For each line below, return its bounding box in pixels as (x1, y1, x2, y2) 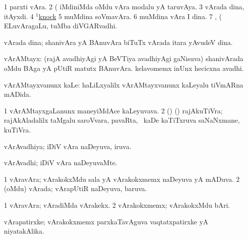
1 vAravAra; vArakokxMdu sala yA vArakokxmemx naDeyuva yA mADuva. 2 (4, 174, 240, 184)
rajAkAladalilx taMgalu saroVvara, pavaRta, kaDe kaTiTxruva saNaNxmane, (4, 115, 240, 125)
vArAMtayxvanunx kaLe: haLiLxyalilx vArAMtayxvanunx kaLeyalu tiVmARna (4, 79, 244, 89)
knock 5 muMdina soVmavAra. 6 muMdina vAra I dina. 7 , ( (39, 11, 222, 21)
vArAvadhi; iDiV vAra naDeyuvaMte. (4, 157, 117, 168)
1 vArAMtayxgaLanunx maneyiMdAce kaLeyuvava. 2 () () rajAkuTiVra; (4, 105, 223, 115)
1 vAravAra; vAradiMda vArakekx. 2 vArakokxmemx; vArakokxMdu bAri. (4, 199, 230, 210)
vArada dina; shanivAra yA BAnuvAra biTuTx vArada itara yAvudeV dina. (4, 37, 233, 47)
